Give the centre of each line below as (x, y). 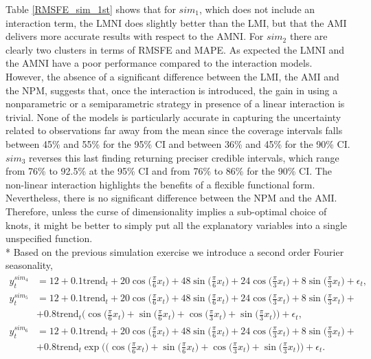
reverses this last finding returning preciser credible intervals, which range (184, 157)
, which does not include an (257, 9)
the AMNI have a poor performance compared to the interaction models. (159, 63)
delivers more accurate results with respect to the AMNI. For (135, 36)
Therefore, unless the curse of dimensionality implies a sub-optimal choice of (166, 211)
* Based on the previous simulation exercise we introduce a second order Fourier (175, 251)
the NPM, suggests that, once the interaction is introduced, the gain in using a (172, 90)
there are (308, 36)
